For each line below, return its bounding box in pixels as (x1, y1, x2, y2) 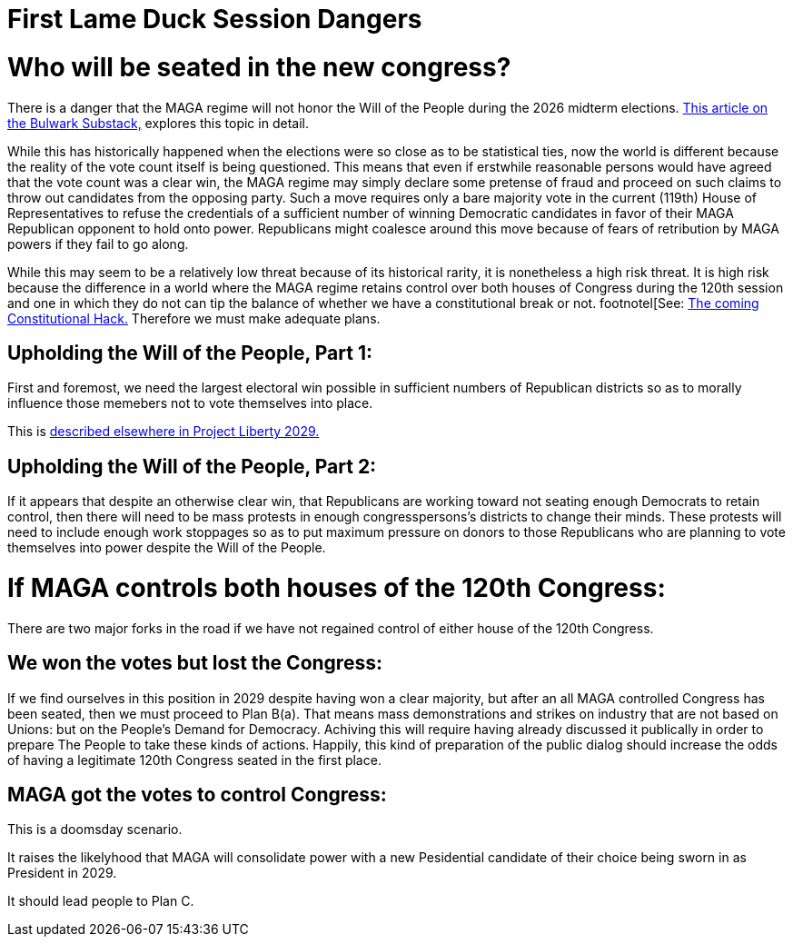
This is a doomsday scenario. (7, 821, 183, 838)
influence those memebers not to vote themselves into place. (7, 395, 373, 412)
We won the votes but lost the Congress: (7, 651, 382, 675)
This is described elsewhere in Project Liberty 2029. (7, 423, 320, 440)
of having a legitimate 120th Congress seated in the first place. (7, 751, 382, 768)
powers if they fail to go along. (7, 235, 189, 252)
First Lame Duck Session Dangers (7, 4, 422, 35)
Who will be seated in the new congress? (7, 51, 511, 83)
